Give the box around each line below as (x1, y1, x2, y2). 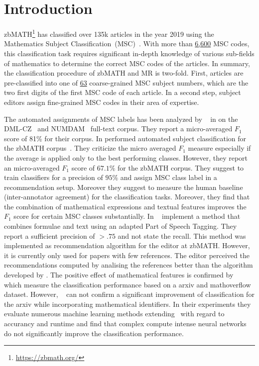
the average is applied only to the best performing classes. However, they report (4, 152, 248, 163)
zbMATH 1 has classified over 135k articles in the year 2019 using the (4, 27, 214, 39)
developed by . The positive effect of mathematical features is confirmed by (4, 270, 234, 280)
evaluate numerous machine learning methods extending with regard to (4, 308, 225, 319)
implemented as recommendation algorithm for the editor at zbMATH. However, (4, 240, 250, 251)
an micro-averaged (4, 162, 60, 173)
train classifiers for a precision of (4, 172, 103, 183)
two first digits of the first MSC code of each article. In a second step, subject (4, 87, 241, 97)
